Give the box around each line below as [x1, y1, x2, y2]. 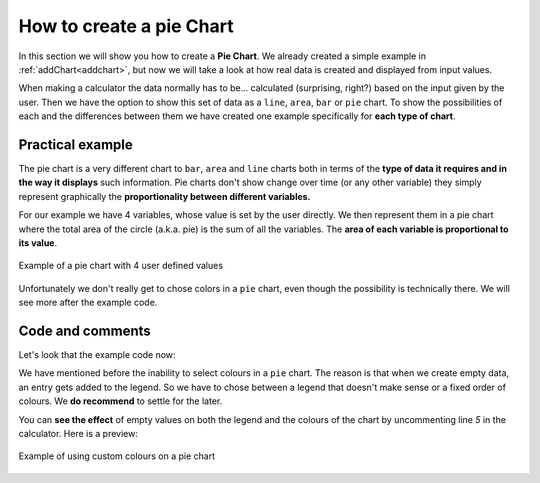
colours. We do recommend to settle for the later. [18, 395, 223, 407]
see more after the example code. [18, 296, 158, 309]
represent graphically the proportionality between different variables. [18, 190, 311, 202]
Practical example [18, 136, 134, 153]
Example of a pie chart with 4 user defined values [18, 260, 224, 272]
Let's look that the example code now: [18, 349, 176, 361]
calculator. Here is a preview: [18, 428, 139, 439]
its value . [18, 236, 58, 249]
